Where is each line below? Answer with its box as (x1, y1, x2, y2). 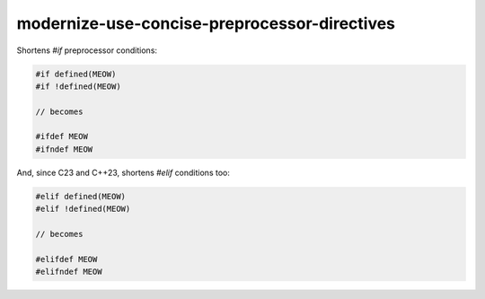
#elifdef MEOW (35, 254, 98, 264)
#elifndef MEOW (35, 267, 102, 277)
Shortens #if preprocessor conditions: (16, 45, 157, 56)
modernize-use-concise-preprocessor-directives (16, 13, 395, 33)
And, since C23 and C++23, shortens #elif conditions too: (16, 167, 231, 178)
